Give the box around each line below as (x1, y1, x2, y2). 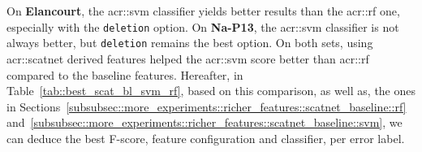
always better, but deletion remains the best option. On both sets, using (6, 34, 373, 51)
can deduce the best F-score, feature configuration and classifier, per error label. (6, 129, 405, 146)
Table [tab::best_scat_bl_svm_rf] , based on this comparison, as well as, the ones (6, 82, 416, 99)
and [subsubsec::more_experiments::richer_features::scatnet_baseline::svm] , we (6, 114, 403, 131)
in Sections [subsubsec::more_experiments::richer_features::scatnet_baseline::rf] (6, 98, 407, 115)
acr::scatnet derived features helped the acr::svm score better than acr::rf (6, 50, 369, 67)
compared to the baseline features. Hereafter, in (6, 66, 243, 83)
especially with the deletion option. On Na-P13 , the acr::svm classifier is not (6, 18, 399, 35)
